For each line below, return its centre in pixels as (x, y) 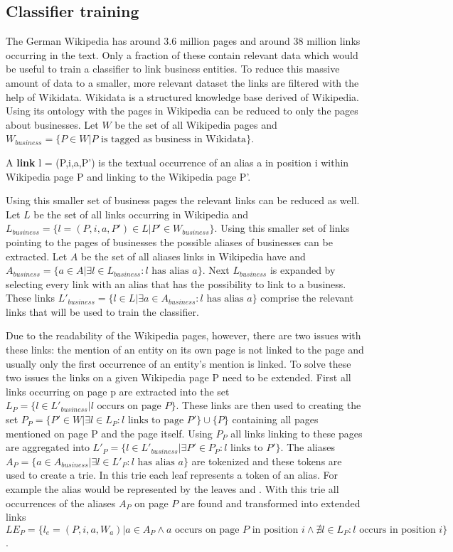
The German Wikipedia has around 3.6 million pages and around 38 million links (183, 41)
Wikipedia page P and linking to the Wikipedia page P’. (128, 176)
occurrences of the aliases (61, 503)
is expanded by (303, 270)
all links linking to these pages (297, 433)
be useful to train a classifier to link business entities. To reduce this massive (173, 69)
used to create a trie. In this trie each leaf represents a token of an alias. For (172, 475)
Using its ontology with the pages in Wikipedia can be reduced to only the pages (182, 111)
